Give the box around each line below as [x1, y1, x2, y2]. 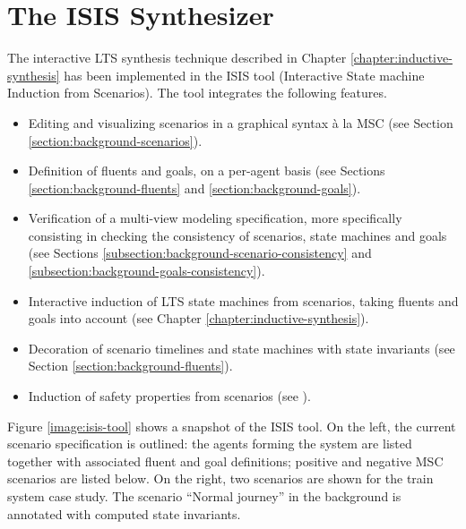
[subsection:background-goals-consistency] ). [28, 261, 265, 280]
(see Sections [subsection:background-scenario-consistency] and [28, 243, 372, 262]
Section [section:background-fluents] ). [28, 356, 233, 375]
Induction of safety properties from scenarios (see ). [28, 387, 311, 405]
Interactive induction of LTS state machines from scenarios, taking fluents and [28, 291, 459, 310]
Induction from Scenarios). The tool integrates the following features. [7, 83, 387, 102]
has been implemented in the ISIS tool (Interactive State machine [64, 65, 425, 84]
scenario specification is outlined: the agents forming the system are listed [7, 434, 412, 453]
